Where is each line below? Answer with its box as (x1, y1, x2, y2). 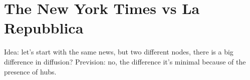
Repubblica (4, 17, 84, 38)
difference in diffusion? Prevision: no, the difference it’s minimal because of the (4, 56, 246, 66)
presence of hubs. (4, 66, 57, 76)
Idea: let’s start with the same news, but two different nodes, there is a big (4, 46, 233, 57)
